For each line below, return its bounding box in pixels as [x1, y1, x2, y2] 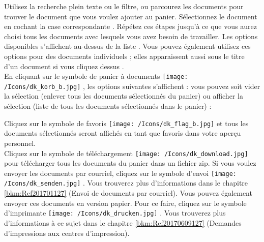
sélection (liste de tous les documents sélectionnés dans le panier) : [4, 101, 212, 111]
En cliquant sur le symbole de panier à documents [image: [4, 71, 188, 81]
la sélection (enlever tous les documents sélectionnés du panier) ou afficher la [4, 90, 243, 101]
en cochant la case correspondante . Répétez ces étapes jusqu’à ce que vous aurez [4, 21, 257, 32]
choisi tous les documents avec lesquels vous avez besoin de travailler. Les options [4, 31, 258, 41]
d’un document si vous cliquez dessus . [4, 60, 124, 71]
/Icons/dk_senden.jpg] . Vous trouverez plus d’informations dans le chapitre [4, 177, 248, 188]
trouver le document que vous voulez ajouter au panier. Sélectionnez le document [4, 11, 257, 21]
